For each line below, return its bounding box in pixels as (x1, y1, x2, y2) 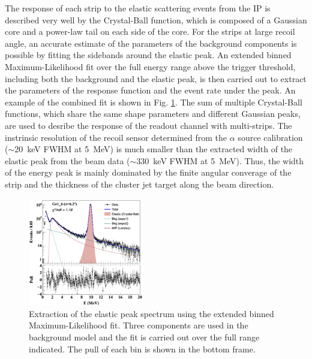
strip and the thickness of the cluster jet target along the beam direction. (5, 177, 274, 190)
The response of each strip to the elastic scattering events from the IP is (5, 2, 271, 14)
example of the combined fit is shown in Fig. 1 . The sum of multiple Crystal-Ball (5, 95, 302, 108)
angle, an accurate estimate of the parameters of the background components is (5, 37, 297, 49)
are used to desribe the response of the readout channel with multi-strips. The (5, 119, 292, 131)
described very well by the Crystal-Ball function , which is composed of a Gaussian (5, 13, 307, 26)
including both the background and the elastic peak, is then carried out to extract (5, 72, 307, 85)
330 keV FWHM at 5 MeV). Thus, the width (136, 154, 304, 167)
